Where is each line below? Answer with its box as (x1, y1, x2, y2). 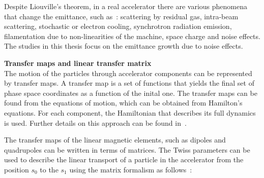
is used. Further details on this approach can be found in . (4, 117, 187, 128)
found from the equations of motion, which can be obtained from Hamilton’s (4, 97, 243, 108)
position (4, 164, 29, 174)
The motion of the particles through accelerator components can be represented (4, 67, 252, 78)
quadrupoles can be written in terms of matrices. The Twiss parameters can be (4, 144, 250, 155)
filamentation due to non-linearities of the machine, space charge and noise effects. (4, 30, 260, 41)
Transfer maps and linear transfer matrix (4, 57, 152, 68)
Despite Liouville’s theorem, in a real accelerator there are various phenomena (4, 1, 248, 11)
